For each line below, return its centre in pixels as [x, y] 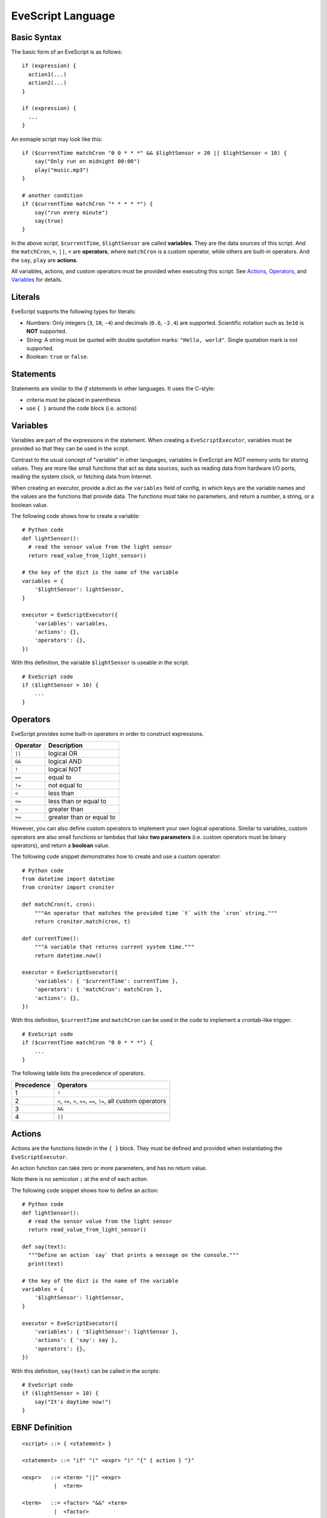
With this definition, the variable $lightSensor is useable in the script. [101, 662]
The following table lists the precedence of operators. [78, 1073]
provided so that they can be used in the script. [70, 449]
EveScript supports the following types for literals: [74, 311]
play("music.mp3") [62, 170]
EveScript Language [63, 16]
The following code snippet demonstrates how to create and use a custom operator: [116, 857]
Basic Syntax [36, 37]
